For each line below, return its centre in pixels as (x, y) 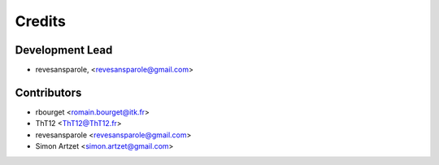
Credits (41, 21)
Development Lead (64, 50)
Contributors (48, 92)
